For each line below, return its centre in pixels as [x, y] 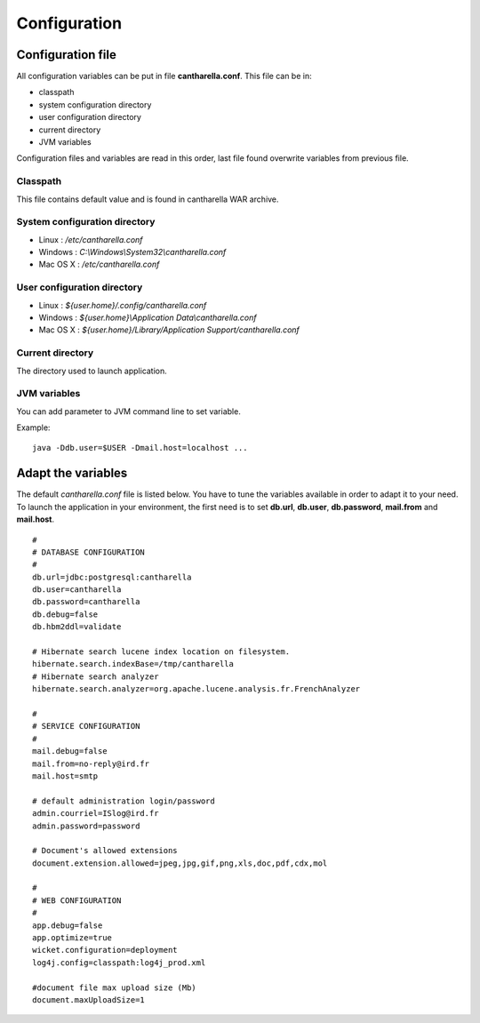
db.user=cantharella [77, 590]
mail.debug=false [70, 751]
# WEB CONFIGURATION [77, 900]
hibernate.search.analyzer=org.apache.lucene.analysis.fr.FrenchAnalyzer [196, 689]
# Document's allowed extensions [105, 851]
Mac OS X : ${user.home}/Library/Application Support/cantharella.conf [169, 330]
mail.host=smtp [65, 776]
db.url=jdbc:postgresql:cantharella [112, 577]
